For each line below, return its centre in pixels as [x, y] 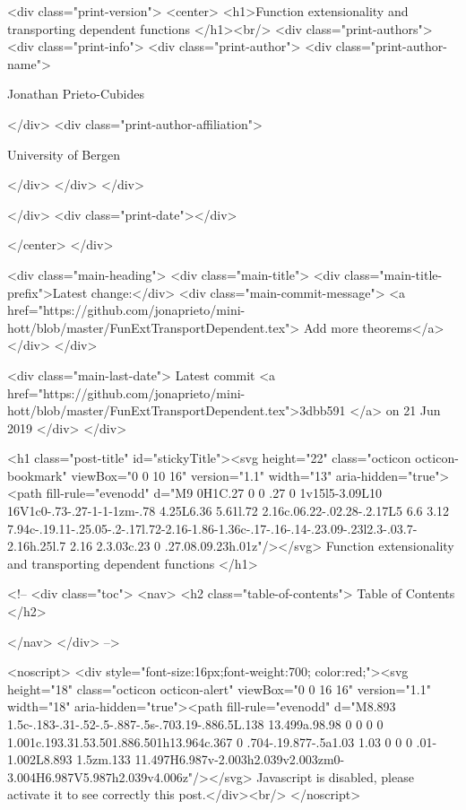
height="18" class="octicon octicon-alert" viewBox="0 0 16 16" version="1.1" [219, 688]
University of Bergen [64, 154]
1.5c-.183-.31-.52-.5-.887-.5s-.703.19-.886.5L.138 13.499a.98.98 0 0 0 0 [195, 724]
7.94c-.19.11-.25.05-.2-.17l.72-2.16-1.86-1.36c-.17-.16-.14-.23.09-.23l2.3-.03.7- [212, 528]
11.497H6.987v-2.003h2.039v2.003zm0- [240, 759]
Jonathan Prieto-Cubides [76, 94]
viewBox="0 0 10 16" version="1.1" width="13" [202, 475]
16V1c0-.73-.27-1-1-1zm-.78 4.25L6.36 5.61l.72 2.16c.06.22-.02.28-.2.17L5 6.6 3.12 [229, 511]
